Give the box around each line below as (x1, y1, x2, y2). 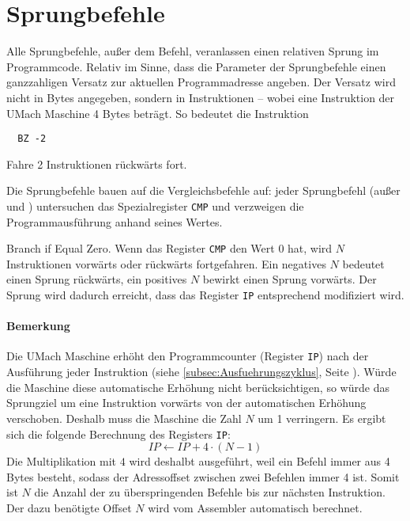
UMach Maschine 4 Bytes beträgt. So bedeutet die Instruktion (6, 105, 309, 121)
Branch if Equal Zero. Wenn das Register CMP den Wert (6, 240, 275, 257)
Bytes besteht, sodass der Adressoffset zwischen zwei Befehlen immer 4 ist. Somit (6, 468, 400, 485)
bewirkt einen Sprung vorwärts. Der (202, 271, 377, 287)
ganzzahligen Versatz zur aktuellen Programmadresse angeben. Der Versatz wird (6, 74, 396, 90)
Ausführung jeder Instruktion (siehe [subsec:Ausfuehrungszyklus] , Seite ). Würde (6, 363, 397, 380)
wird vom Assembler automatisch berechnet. (148, 499, 363, 515)
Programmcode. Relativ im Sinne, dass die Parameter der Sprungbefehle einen (6, 58, 386, 74)
